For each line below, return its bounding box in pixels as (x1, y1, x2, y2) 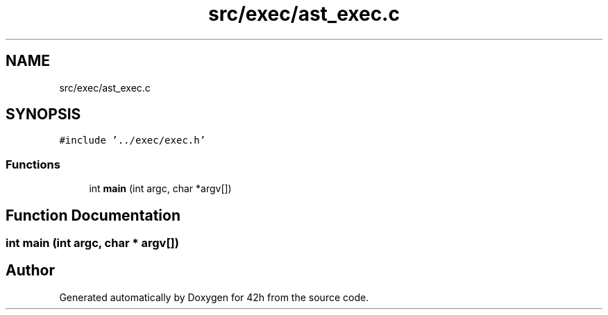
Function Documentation (6, 206, 180, 224)
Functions (6, 157, 60, 171)
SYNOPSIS (6, 105, 81, 124)
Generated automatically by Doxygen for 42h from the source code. (59, 291, 369, 303)
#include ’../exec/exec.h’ (59, 135, 206, 146)
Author (6, 262, 55, 280)
